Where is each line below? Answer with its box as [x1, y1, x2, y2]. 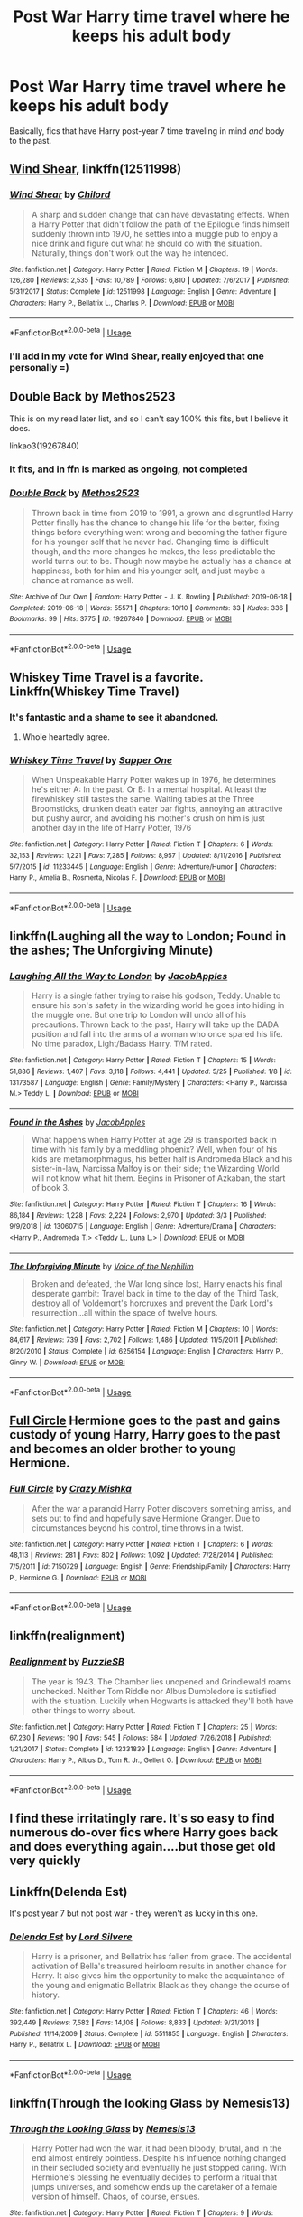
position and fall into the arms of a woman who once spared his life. [31, 1029, 284, 1040]
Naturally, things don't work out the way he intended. [31, 247, 229, 259]
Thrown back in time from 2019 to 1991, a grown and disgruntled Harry [31, 507, 294, 518]
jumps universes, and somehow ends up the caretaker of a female [31, 2182, 278, 2193]
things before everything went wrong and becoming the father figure [31, 526, 288, 537]
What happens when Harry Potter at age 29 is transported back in [31, 1135, 277, 1146]
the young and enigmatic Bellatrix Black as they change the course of [31, 1980, 290, 1991]
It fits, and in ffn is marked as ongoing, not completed [9, 463, 248, 476]
